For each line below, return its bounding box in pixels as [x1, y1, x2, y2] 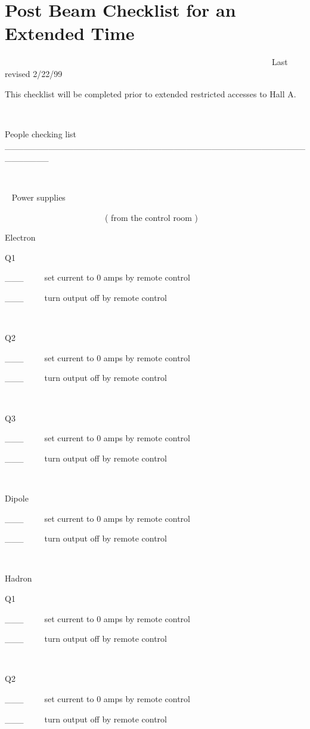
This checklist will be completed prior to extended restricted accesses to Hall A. [5, 87, 296, 100]
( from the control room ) [104, 211, 199, 223]
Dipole [5, 491, 29, 504]
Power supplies [11, 191, 66, 204]
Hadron [5, 572, 32, 585]
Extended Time [5, 21, 135, 45]
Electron [5, 231, 36, 244]
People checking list [5, 127, 77, 140]
